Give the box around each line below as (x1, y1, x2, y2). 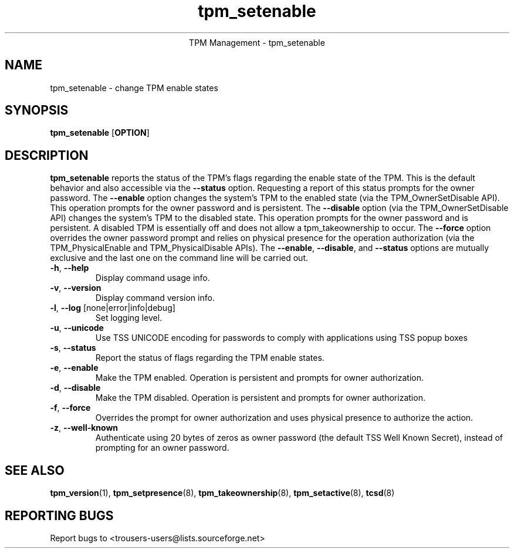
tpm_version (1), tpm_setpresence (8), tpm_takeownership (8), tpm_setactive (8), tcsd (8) (50, 488, 395, 498)
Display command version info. (95, 293, 215, 303)
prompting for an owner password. (95, 443, 229, 453)
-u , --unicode (50, 323, 104, 333)
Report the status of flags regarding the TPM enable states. (95, 353, 324, 363)
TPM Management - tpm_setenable (189, 37, 325, 48)
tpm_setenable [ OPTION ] (50, 128, 150, 138)
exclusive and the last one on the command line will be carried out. (50, 253, 308, 263)
